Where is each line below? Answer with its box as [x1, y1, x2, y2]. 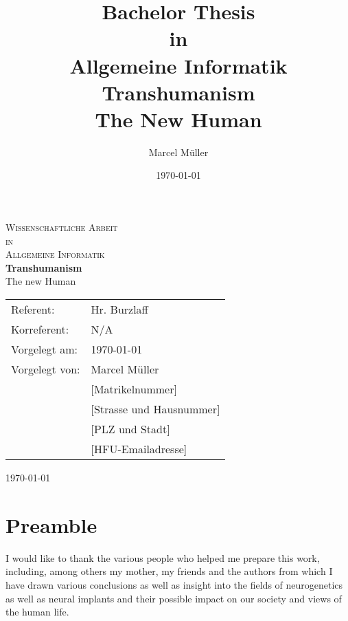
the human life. [5, 604, 69, 619]
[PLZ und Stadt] [91, 421, 170, 437]
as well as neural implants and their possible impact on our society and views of [5, 591, 342, 605]
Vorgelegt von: [11, 361, 80, 378]
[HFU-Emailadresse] [91, 441, 187, 457]
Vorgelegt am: [11, 341, 78, 358]
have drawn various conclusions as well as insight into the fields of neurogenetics [5, 577, 343, 591]
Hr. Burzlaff [91, 301, 148, 318]
